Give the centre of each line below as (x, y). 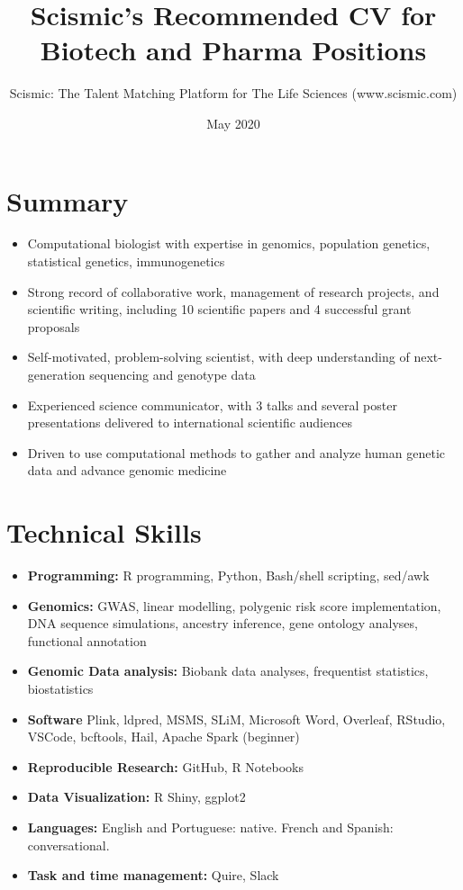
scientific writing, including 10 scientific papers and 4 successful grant (219, 309)
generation (56, 374)
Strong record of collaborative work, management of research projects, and (233, 291)
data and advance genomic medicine (127, 470)
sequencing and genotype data (172, 374)
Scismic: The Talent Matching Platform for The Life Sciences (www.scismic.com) (233, 93)
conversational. (68, 845)
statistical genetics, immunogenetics (126, 261)
